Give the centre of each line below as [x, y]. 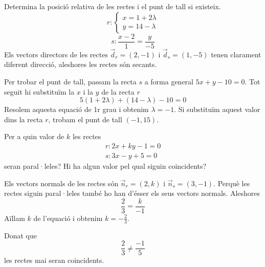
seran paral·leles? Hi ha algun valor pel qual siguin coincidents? [105, 166]
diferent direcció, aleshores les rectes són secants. [81, 64]
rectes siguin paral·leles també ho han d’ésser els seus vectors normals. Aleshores [132, 193]
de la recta [118, 91]
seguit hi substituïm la [39, 91]
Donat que [20, 235]
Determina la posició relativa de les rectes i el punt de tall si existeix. [113, 6]
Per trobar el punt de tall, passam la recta [70, 82]
